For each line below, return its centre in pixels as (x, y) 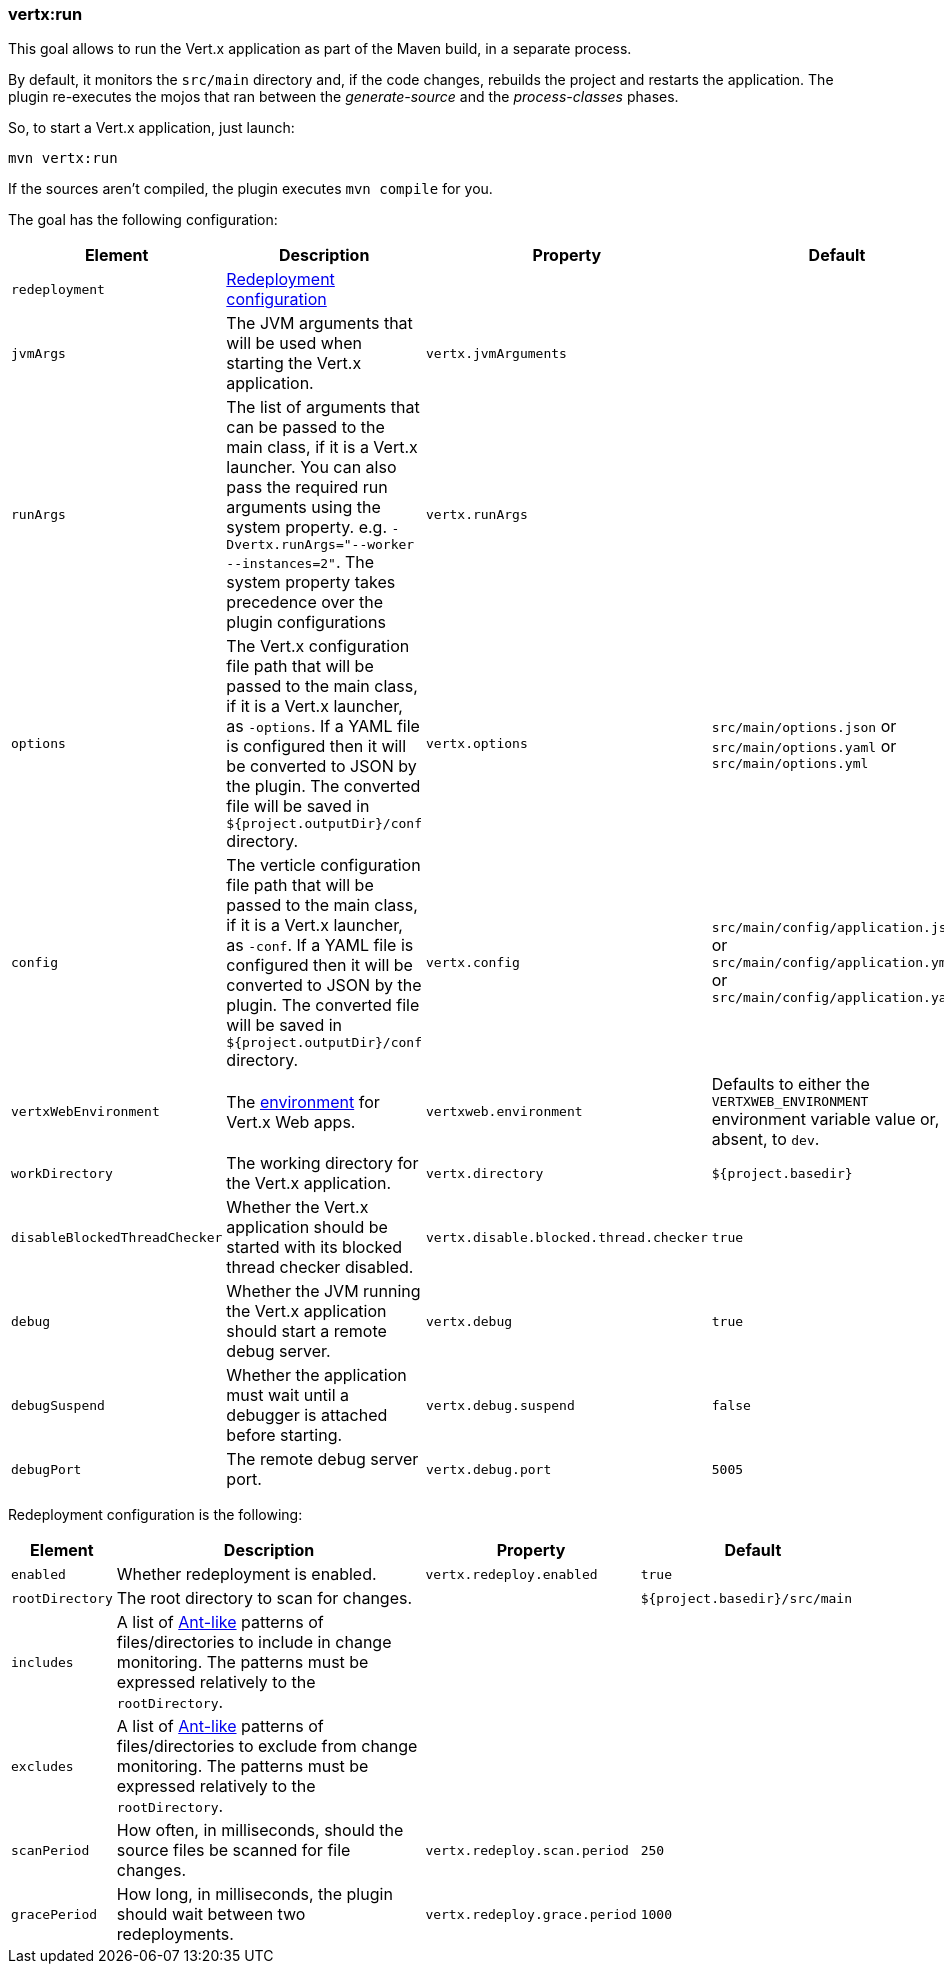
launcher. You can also (311, 467)
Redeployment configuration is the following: (155, 1515)
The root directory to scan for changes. (264, 1598)
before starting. (284, 1435)
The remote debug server (322, 1459)
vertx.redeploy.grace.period (531, 1914)
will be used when (294, 343)
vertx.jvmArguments (496, 353)
